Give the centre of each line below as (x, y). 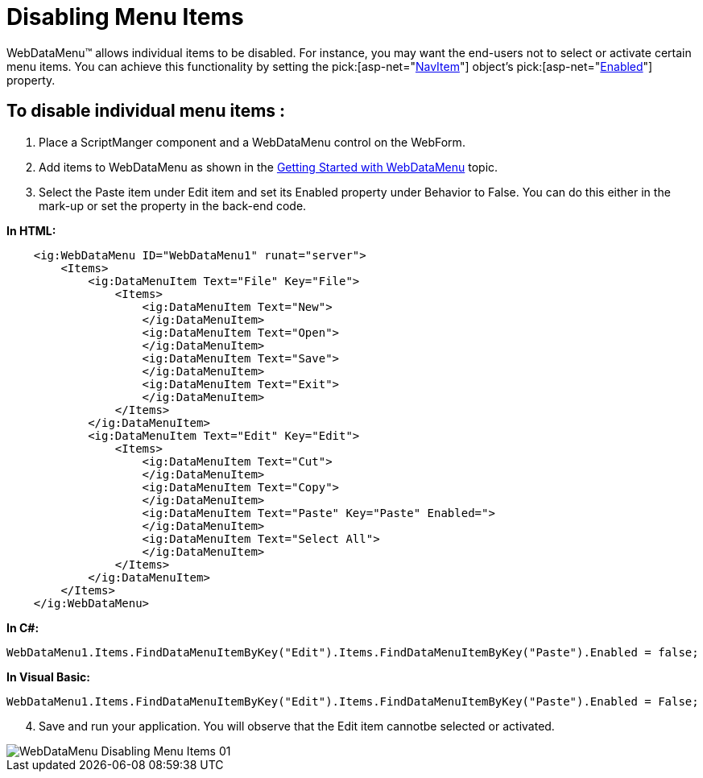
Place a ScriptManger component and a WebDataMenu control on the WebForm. (252, 142)
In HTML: (31, 230)
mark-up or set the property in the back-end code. (173, 205)
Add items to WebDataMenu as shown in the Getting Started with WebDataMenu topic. (269, 167)
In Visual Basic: (48, 677)
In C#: (23, 627)
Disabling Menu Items (125, 17)
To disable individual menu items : (146, 111)
